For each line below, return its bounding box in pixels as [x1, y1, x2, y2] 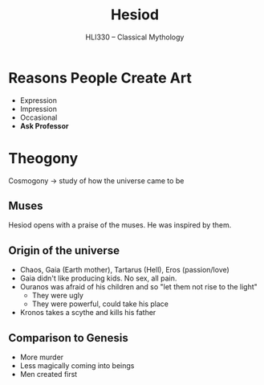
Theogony [8, 149, 79, 167]
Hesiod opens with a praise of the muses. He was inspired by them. [8, 220, 232, 230]
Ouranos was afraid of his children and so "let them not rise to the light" [19, 282, 258, 292]
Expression [19, 95, 58, 105]
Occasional [19, 113, 58, 122]
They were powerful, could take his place [31, 299, 169, 309]
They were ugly [31, 291, 84, 301]
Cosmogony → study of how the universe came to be [8, 175, 185, 186]
